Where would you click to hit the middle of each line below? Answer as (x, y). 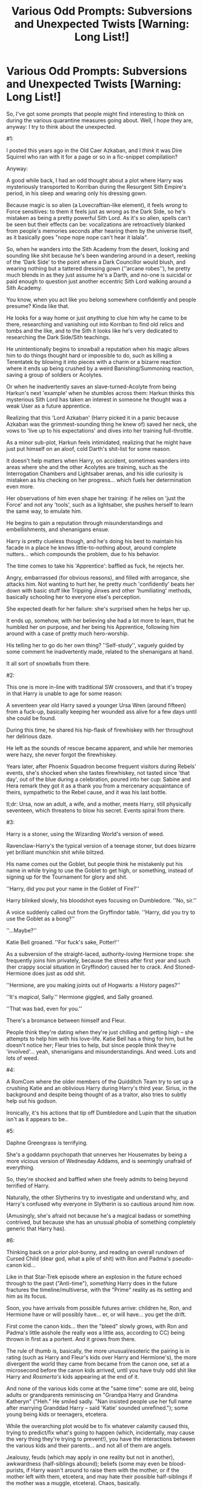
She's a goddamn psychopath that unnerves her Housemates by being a (97, 1154)
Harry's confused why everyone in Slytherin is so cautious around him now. (101, 1204)
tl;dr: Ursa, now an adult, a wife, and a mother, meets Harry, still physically (99, 804)
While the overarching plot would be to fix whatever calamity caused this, (98, 1426)
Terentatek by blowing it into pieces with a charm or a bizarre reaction (94, 362)
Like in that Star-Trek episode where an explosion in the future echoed (94, 1277)
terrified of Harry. (28, 1186)
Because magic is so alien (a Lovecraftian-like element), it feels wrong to (97, 205)
